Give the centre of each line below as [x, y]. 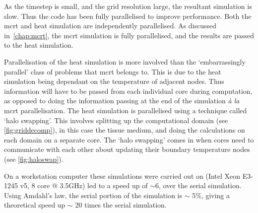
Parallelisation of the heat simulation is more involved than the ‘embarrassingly [125, 61]
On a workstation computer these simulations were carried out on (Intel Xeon [122, 176]
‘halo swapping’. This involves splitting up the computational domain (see [116, 120]
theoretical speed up [35, 205]
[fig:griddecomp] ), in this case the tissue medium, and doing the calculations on [125, 130]
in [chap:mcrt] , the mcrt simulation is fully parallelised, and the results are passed [129, 35]
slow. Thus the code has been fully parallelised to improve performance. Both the [128, 16]
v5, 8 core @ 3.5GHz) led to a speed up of [84, 185]
